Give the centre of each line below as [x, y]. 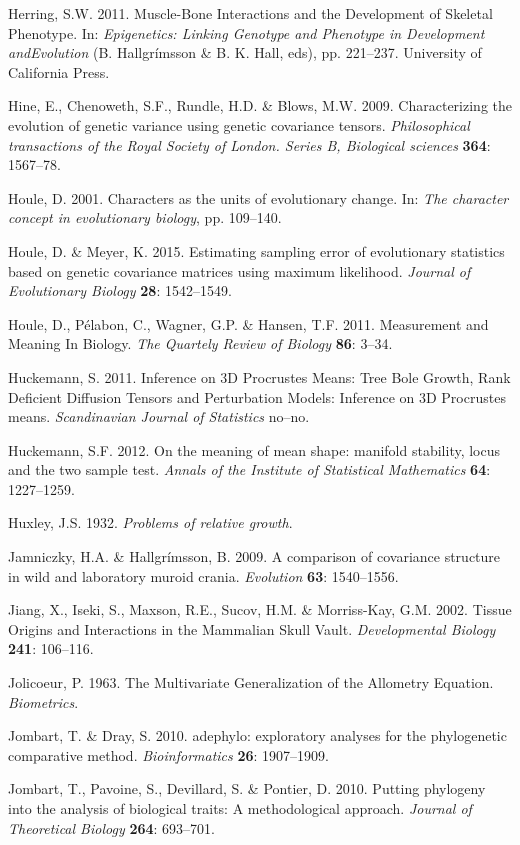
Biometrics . [43, 701]
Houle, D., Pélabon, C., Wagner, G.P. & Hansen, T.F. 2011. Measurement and [248, 323]
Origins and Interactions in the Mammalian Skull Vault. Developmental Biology [252, 628]
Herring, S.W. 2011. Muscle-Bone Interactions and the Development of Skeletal [250, 13]
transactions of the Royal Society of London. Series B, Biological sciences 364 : [249, 144]
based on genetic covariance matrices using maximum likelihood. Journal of [239, 270]
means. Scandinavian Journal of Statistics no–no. [159, 416]
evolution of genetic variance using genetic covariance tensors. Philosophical [239, 124]
